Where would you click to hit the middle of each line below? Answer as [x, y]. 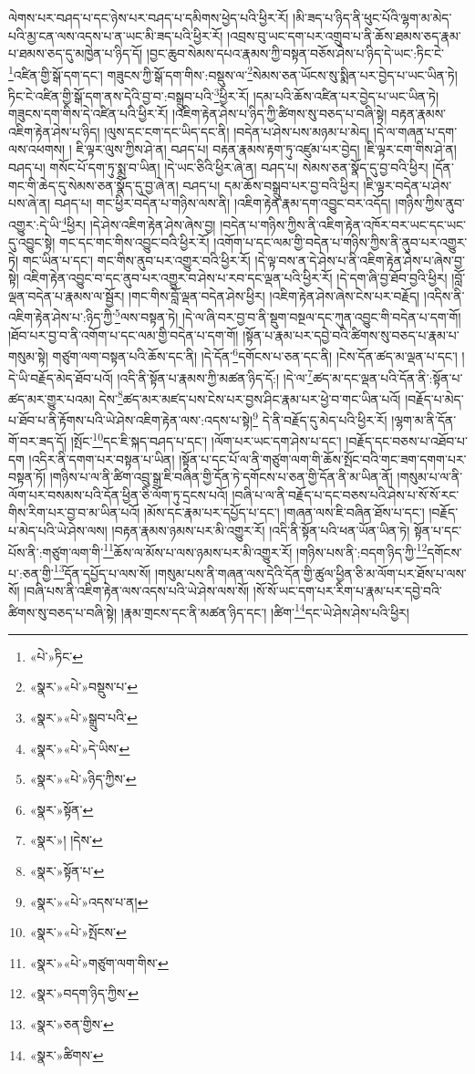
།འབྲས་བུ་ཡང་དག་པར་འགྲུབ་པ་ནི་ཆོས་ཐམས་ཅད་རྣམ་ [344, 35]
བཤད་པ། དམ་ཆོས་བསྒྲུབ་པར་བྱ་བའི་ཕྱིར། [271, 185]
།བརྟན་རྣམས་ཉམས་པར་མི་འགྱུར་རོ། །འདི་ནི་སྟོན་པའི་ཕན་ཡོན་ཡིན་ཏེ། [261, 530]
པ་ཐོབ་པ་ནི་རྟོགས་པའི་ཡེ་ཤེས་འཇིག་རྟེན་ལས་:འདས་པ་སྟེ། [131, 419]
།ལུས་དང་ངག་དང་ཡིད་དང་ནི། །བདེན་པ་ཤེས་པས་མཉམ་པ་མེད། [237, 131]
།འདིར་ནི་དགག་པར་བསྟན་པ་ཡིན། [102, 459]
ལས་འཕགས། [37, 149]
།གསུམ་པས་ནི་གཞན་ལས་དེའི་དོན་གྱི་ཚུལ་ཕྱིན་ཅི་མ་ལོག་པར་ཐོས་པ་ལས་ [310, 573]
